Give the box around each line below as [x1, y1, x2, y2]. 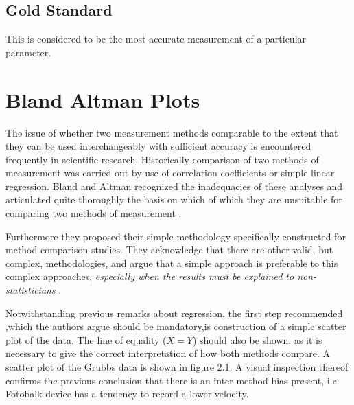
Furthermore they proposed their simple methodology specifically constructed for [5, 229, 346, 243]
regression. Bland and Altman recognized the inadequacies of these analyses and [5, 178, 343, 193]
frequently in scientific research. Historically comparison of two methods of [5, 152, 319, 166]
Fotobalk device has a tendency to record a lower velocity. [5, 386, 249, 401]
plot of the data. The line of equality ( [5, 332, 167, 347]
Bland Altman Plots [5, 85, 200, 113]
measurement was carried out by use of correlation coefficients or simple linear [5, 165, 335, 180]
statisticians [5, 283, 56, 297]
